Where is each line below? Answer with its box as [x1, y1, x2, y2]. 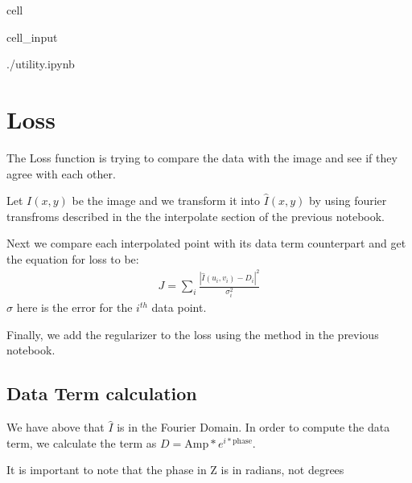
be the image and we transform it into [72, 192, 260, 209]
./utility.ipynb [6, 55, 75, 72]
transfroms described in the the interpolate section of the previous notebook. [6, 207, 385, 224]
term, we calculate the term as [6, 434, 157, 451]
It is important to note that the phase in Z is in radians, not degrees [6, 461, 344, 478]
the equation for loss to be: [6, 250, 139, 267]
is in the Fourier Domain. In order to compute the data [117, 419, 390, 436]
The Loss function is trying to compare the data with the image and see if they [6, 149, 398, 166]
